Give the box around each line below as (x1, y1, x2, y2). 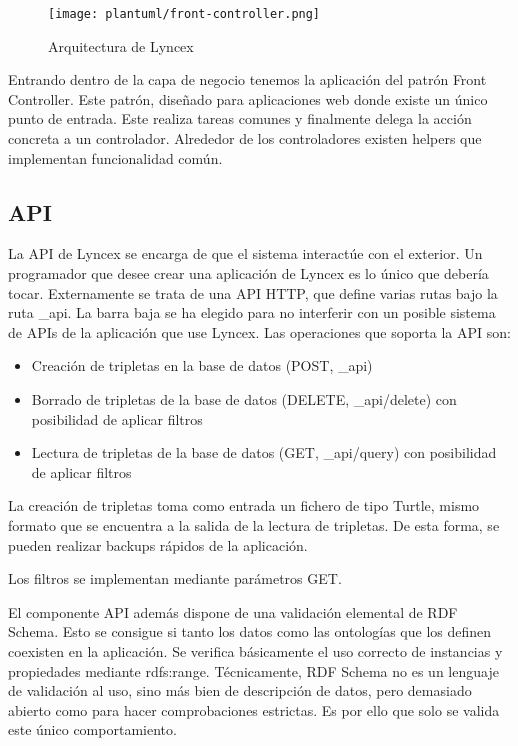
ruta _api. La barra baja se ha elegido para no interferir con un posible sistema (8, 302, 496, 323)
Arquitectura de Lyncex (48, 35, 194, 56)
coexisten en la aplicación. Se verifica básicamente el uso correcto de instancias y (8, 640, 503, 661)
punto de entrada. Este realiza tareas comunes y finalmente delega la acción (8, 108, 472, 129)
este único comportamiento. (8, 719, 177, 740)
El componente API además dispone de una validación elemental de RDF (8, 601, 458, 622)
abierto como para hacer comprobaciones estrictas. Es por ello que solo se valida (8, 699, 500, 720)
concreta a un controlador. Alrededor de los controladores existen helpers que (8, 128, 482, 149)
